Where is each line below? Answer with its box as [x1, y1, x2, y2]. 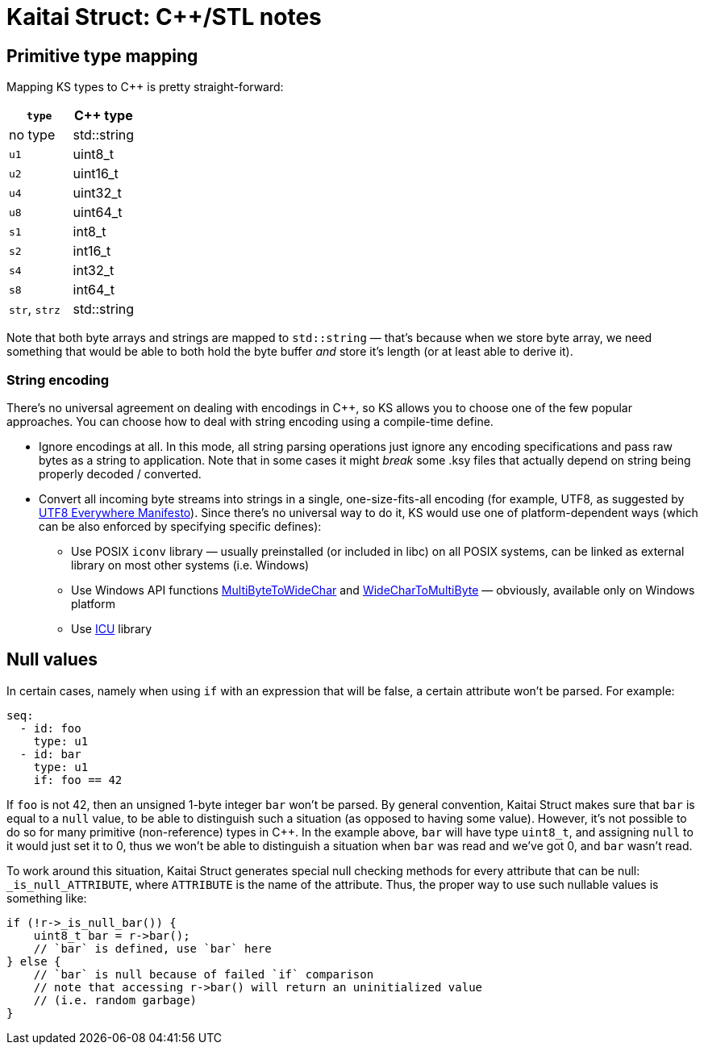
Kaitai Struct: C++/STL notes [6, 3, 322, 31]
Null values [6, 649, 98, 670]
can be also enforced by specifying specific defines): [39, 519, 322, 533]
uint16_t [73, 165, 119, 182]
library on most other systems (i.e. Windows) [71, 557, 310, 572]
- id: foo [19, 721, 81, 735]
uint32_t [73, 185, 122, 202]
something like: [6, 890, 87, 905]
